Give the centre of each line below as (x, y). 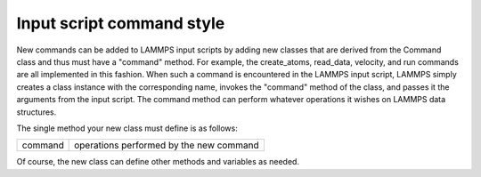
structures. (37, 112)
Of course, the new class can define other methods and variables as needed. (158, 162)
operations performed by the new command (167, 145)
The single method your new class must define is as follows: (127, 128)
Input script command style (121, 23)
